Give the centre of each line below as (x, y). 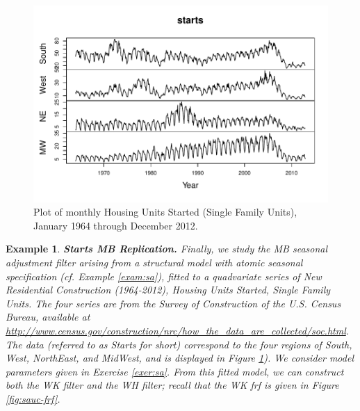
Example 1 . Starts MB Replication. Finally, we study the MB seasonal (167, 249)
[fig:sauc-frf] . (33, 398)
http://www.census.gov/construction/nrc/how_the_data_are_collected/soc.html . (178, 330)
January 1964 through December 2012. (116, 225)
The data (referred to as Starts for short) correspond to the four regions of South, (179, 344)
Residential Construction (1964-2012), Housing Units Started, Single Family (168, 290)
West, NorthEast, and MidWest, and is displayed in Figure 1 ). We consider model (180, 358)
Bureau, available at (48, 317)
